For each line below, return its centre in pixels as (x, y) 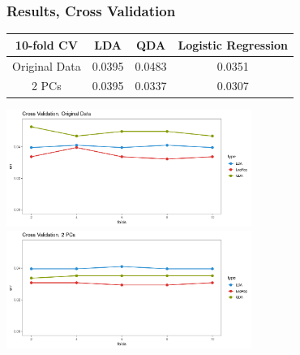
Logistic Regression (233, 44)
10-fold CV (46, 44)
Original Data (47, 65)
